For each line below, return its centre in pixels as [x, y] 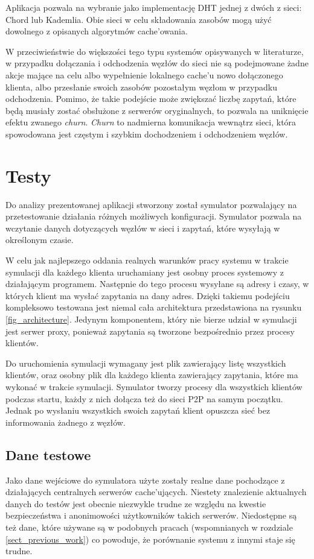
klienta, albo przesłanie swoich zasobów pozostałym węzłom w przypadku [142, 87]
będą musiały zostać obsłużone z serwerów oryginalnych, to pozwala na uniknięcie [157, 110]
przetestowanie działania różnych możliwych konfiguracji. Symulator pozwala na [154, 216]
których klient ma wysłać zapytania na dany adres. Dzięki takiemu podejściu [148, 295]
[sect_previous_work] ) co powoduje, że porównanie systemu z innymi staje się [150, 539]
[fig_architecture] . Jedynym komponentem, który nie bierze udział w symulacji [151, 319]
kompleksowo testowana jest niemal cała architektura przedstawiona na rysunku [154, 307]
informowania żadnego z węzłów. [66, 422]
